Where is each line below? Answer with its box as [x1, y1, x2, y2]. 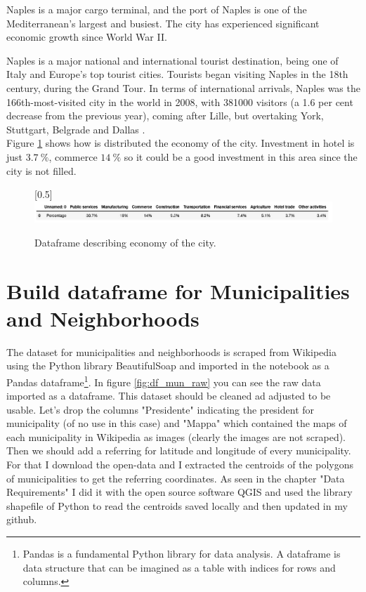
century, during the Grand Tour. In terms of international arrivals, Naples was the [6, 80, 360, 95]
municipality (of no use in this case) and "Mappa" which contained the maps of [6, 416, 347, 430]
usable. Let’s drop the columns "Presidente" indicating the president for [6, 402, 315, 416]
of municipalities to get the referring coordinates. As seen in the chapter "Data [6, 471, 345, 485]
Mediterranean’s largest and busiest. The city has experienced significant [6, 15, 320, 30]
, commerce [48, 149, 98, 164]
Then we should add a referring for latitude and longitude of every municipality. [6, 443, 351, 458]
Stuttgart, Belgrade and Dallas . [6, 121, 145, 136]
